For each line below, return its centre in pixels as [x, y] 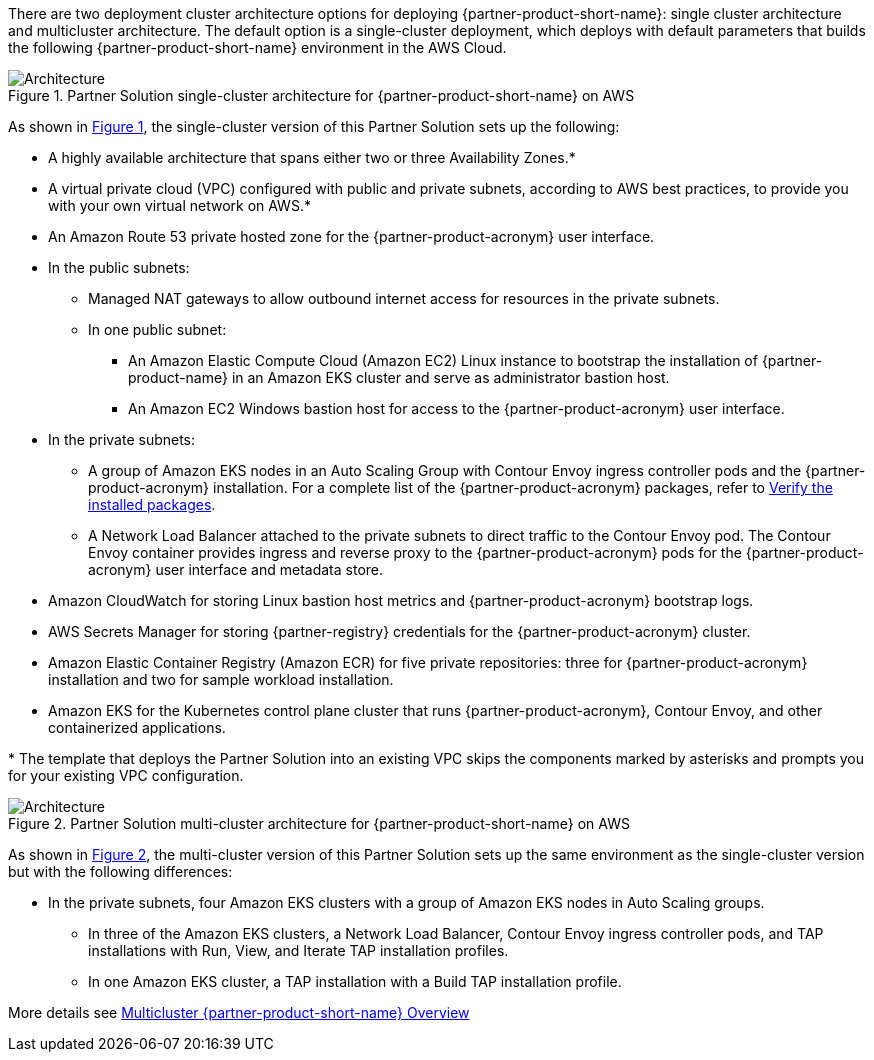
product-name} [178, 377]
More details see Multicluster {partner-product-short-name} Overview [239, 1012]
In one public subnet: [157, 329]
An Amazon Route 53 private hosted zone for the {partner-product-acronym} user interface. [351, 236]
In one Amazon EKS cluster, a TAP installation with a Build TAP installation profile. [355, 981]
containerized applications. [137, 727]
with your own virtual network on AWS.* [179, 205]
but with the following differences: [120, 871]
